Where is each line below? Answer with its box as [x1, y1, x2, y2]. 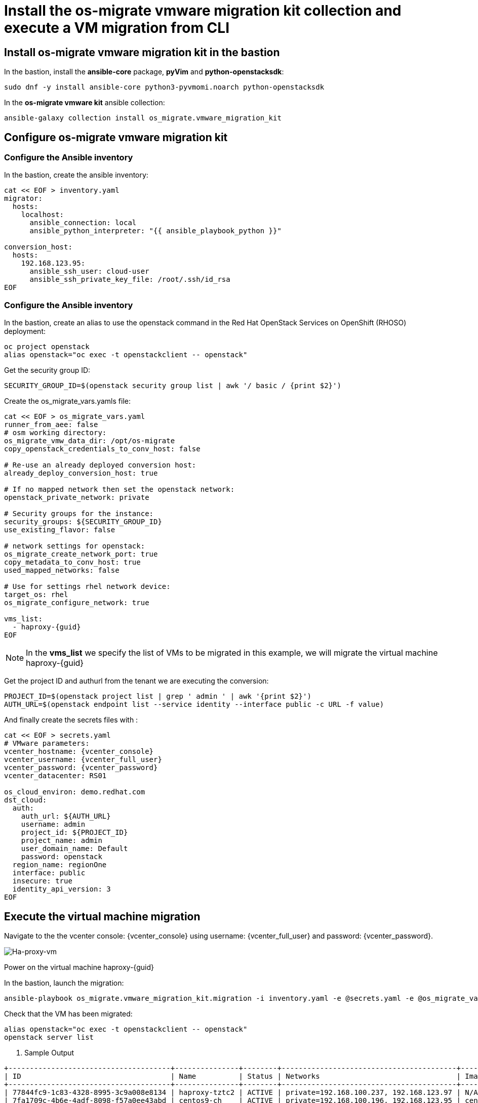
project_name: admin [21, 836, 102, 845]
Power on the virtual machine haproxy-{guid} [4, 962, 154, 971]
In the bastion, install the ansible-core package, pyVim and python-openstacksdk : [4, 67, 284, 76]
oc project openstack [4, 343, 90, 351]
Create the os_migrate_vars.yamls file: [4, 397, 131, 406]
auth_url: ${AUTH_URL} [21, 812, 111, 821]
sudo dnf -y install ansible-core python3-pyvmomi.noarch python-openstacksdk [4, 83, 325, 92]
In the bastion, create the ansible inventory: [4, 171, 148, 180]
